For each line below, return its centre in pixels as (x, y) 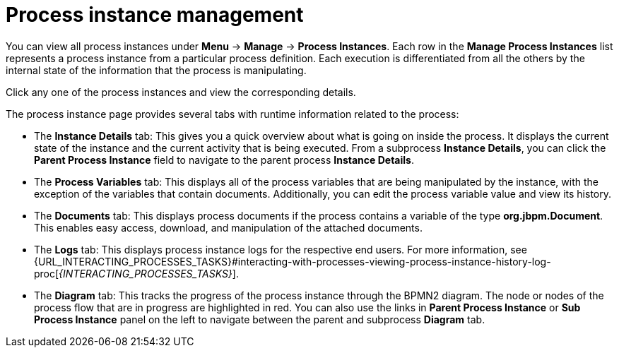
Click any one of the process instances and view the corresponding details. (181, 92)
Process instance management (155, 15)
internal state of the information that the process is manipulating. (156, 70)
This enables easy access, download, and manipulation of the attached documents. (228, 227)
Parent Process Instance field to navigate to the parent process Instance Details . (224, 160)
